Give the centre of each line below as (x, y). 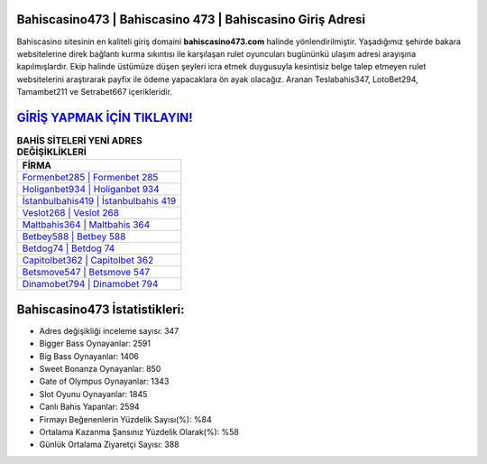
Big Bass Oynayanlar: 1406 (89, 356)
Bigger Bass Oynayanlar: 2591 (95, 344)
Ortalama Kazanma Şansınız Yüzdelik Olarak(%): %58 (139, 432)
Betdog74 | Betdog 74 (69, 248)
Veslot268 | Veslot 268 (71, 213)
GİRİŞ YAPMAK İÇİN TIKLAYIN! (105, 117)
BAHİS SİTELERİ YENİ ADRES (80, 141)
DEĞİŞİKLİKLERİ (52, 152)
